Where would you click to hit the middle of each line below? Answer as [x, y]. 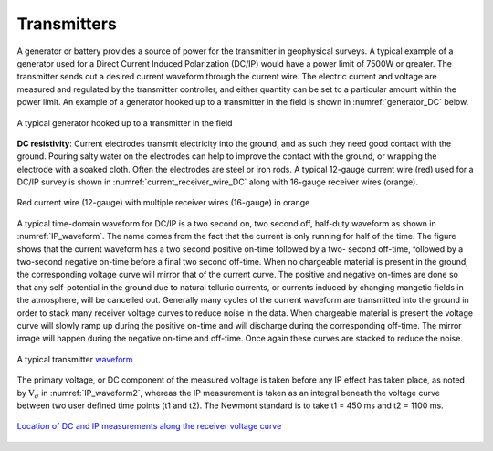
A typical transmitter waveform [75, 359]
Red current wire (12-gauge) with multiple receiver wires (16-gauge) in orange [163, 203]
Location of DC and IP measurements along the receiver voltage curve [149, 426]
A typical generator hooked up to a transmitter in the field [125, 122]
